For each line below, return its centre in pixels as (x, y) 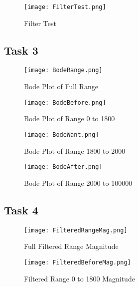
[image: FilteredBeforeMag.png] (77, 262)
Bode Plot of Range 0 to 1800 (69, 118)
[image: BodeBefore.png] (65, 102)
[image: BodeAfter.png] (63, 167)
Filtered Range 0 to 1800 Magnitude (79, 278)
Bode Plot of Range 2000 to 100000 (78, 183)
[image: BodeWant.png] (62, 134)
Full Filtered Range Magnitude (71, 246)
